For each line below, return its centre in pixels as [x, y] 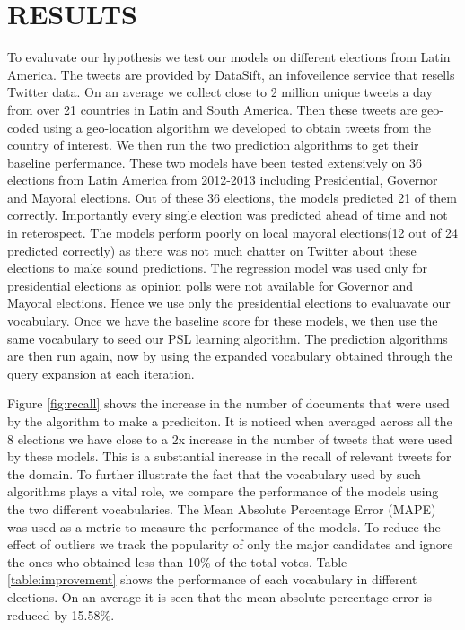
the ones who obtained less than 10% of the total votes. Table [177, 561]
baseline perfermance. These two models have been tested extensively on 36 [215, 162]
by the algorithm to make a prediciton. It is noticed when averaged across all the [230, 421]
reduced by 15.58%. [61, 614]
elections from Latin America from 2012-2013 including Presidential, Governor [223, 180]
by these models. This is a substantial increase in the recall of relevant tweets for [229, 456]
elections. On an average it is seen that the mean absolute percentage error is [220, 596]
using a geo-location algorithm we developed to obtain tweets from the [237, 127]
